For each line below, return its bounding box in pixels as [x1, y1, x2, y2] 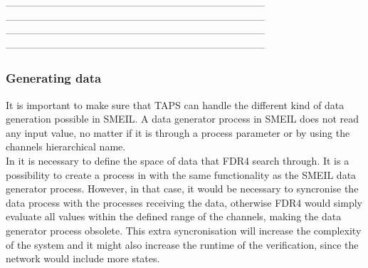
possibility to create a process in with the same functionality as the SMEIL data [6, 167, 357, 182]
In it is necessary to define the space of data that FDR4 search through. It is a [6, 153, 349, 167]
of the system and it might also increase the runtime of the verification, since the [6, 237, 359, 252]
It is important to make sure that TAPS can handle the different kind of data [6, 97, 345, 112]
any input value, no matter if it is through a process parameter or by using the [6, 125, 350, 140]
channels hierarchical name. [6, 139, 126, 154]
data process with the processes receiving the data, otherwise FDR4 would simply [6, 195, 362, 210]
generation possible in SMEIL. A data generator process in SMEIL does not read [6, 111, 359, 126]
